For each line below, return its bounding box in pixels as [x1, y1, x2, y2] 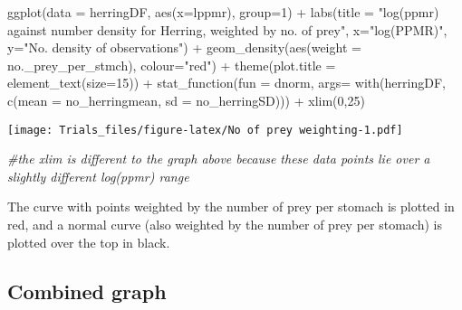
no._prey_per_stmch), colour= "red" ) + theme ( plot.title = [7, 55, 336, 74]
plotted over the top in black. [7, 232, 170, 251]
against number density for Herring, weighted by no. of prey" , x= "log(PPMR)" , [7, 20, 448, 39]
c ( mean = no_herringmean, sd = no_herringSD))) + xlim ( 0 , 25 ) [7, 90, 365, 109]
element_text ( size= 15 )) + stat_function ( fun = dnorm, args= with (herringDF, [7, 73, 446, 92]
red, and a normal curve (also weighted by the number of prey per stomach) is [7, 215, 442, 233]
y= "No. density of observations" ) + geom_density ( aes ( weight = [7, 38, 361, 57]
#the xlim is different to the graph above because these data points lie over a [7, 149, 430, 168]
